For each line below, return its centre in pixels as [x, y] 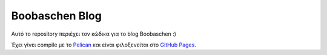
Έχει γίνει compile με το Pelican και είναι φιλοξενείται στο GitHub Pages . [104, 45]
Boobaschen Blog [57, 16]
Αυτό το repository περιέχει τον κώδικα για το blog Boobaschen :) [94, 34]
